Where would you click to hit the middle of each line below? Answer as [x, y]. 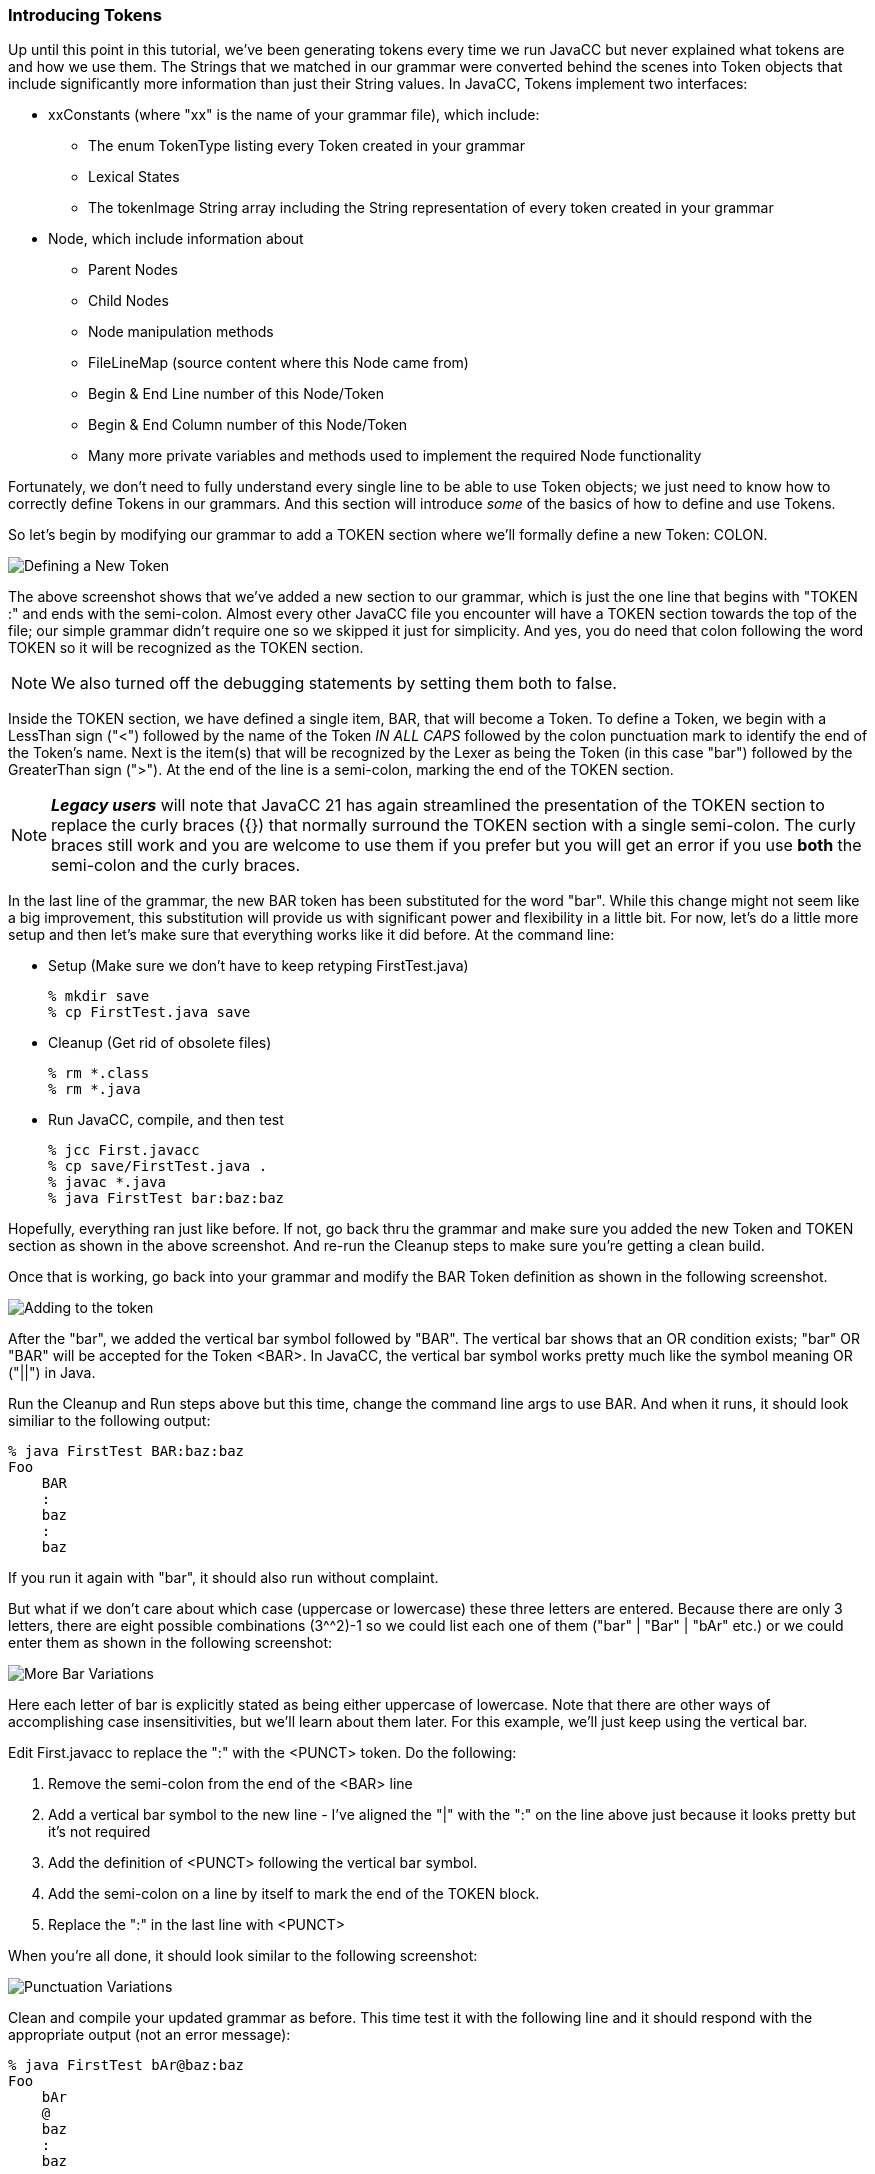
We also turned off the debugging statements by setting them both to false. [334, 683]
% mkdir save [99, 996]
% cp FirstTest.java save [149, 1012]
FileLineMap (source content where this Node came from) [278, 363]
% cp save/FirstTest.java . [158, 1166]
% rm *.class [99, 1073]
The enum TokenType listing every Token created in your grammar [306, 146]
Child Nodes [128, 301]
